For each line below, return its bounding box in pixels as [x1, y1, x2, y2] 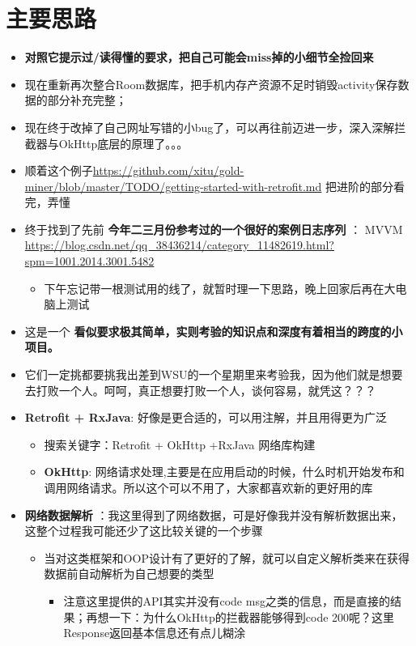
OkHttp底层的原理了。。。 [58, 134, 189, 151]
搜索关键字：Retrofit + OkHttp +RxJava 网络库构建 [44, 436, 316, 453]
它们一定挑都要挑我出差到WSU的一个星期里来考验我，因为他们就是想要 [24, 366, 403, 383]
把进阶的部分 [325, 177, 393, 194]
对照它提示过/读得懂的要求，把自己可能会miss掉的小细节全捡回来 [24, 49, 374, 66]
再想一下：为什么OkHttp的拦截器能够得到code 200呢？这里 [86, 608, 395, 625]
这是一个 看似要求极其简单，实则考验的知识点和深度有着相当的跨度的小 [24, 322, 403, 339]
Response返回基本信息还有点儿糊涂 [63, 624, 246, 641]
